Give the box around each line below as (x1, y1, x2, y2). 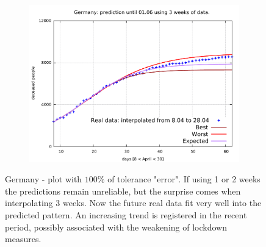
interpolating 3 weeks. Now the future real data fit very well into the (5, 196, 262, 209)
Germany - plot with (5, 173, 82, 185)
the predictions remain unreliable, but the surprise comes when (5, 184, 241, 197)
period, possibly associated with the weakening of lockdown (5, 220, 227, 233)
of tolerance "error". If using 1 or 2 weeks (107, 173, 261, 185)
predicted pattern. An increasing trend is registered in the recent (5, 209, 247, 221)
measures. (5, 232, 41, 245)
